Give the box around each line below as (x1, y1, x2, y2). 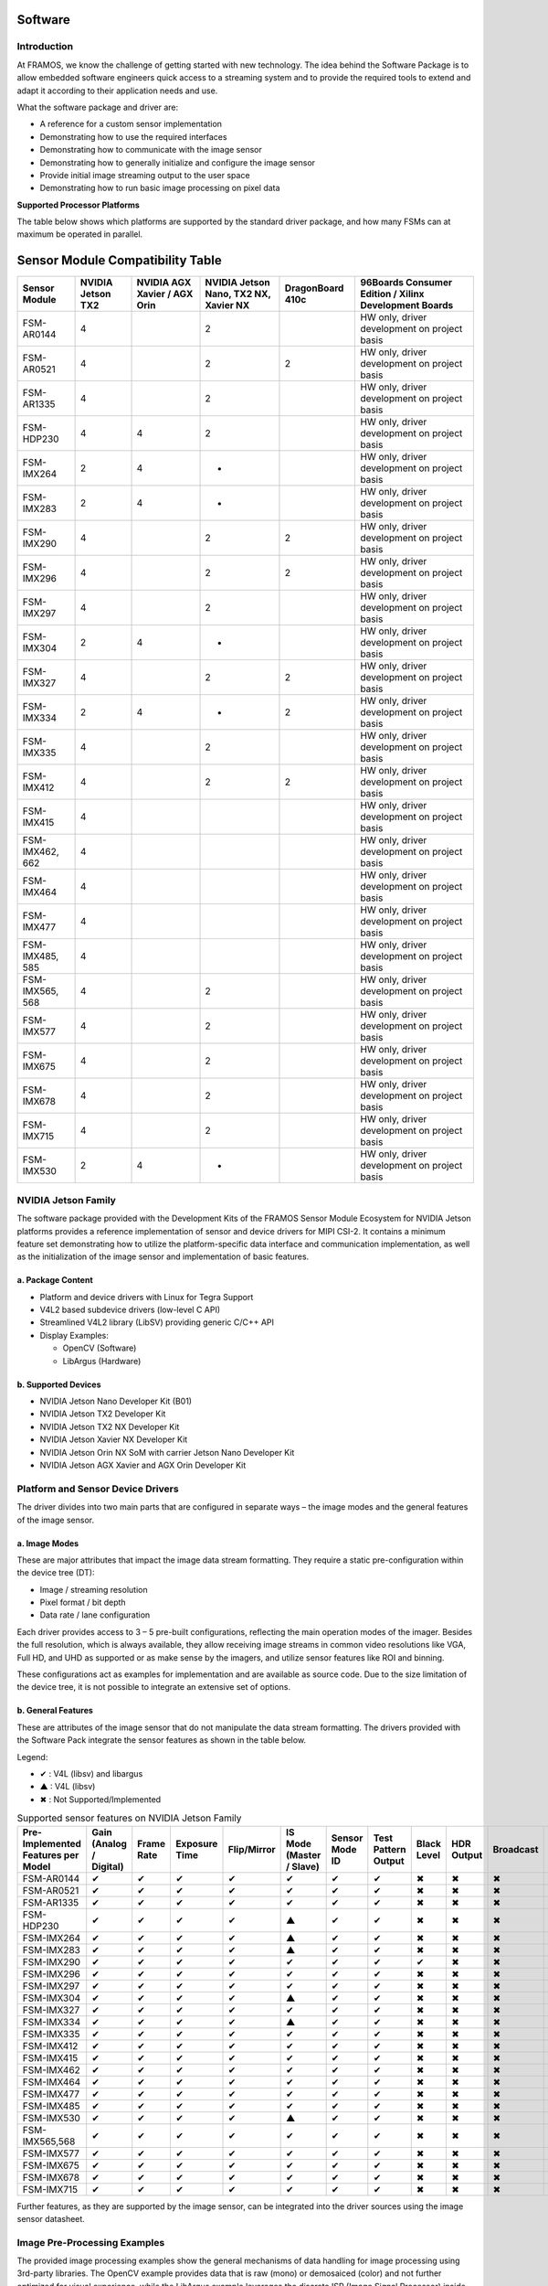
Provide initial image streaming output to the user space (39, 169, 250, 180)
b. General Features (16, 1705, 93, 1716)
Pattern (373, 1843, 406, 1855)
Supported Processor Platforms (16, 199, 141, 210)
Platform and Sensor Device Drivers (16, 1482, 179, 1495)
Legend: (16, 1751, 48, 1762)
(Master (285, 1848, 321, 1861)
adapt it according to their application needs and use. (16, 85, 218, 96)
